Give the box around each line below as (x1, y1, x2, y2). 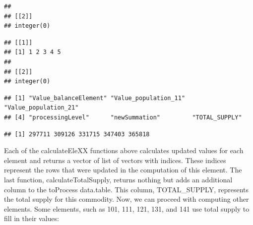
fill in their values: (4, 213, 59, 224)
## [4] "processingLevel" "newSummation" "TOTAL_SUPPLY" (4, 113, 242, 121)
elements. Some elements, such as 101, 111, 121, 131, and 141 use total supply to (4, 203, 250, 214)
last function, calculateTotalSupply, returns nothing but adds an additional (4, 174, 233, 184)
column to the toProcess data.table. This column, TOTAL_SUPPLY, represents (4, 184, 249, 194)
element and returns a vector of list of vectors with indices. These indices (4, 155, 226, 165)
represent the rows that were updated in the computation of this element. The (4, 165, 242, 175)
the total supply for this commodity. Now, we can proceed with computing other (4, 194, 249, 204)
